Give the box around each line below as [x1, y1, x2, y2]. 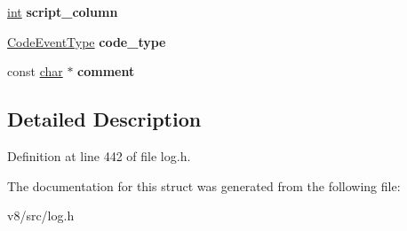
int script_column [7, 3, 118, 20]
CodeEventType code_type [7, 32, 166, 50]
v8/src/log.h [7, 206, 75, 225]
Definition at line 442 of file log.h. [7, 146, 191, 165]
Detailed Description [7, 105, 202, 133]
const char [7, 62, 63, 81]
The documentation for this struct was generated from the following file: [7, 176, 401, 195]
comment [77, 62, 135, 81]
